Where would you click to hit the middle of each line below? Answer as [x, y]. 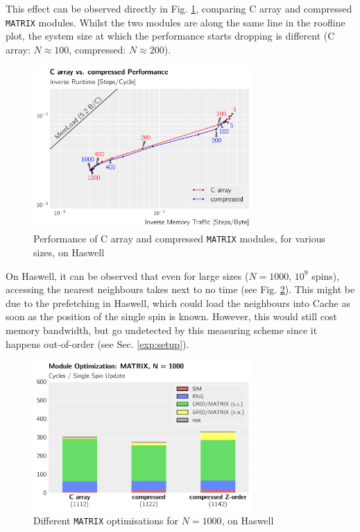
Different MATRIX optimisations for [106, 521]
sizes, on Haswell [69, 252]
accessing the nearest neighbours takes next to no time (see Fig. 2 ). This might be [180, 289]
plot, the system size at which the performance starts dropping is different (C [170, 36]
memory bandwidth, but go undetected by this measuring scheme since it [162, 330]
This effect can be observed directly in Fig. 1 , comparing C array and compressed [179, 8]
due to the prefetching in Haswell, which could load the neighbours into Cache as [178, 302]
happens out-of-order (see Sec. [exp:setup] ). [97, 343]
